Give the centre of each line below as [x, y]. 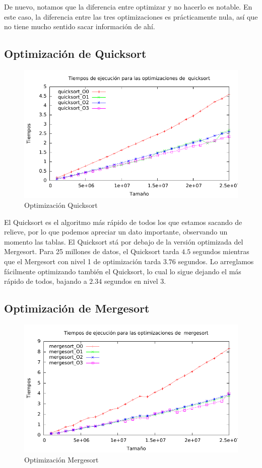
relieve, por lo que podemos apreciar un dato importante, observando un [116, 232]
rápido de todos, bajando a [46, 281]
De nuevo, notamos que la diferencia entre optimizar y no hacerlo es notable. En [128, 7]
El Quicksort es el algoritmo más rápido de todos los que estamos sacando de [123, 222]
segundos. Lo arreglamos [216, 261]
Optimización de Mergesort [77, 308]
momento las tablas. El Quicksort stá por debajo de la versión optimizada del [124, 241]
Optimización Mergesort [61, 459]
